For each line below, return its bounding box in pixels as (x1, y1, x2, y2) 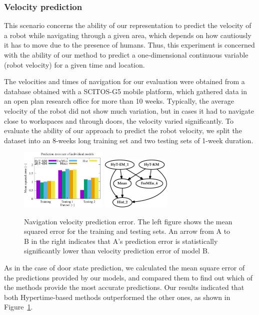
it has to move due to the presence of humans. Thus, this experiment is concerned (4, 40, 255, 50)
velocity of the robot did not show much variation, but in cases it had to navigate (4, 105, 254, 116)
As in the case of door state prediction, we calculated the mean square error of (4, 262, 245, 272)
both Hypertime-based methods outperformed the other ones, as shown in (4, 291, 230, 302)
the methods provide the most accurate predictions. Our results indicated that (4, 282, 244, 292)
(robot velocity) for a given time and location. (4, 59, 145, 70)
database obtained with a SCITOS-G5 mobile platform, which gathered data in (4, 86, 247, 96)
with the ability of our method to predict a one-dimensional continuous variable (4, 50, 248, 60)
